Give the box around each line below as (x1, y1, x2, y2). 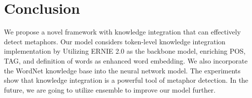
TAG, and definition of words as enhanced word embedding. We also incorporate (4, 55, 248, 65)
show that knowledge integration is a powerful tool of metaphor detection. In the (4, 75, 249, 85)
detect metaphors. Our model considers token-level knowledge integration (4, 36, 226, 46)
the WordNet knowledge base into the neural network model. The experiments (4, 65, 241, 75)
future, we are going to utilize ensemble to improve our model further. (4, 84, 216, 95)
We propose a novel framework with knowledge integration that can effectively (4, 27, 241, 37)
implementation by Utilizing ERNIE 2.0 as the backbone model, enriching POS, (4, 46, 246, 56)
